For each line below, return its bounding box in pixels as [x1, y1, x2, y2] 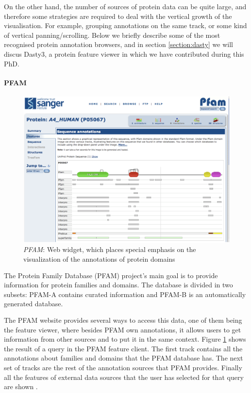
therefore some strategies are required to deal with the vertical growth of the [4, 11, 232, 21]
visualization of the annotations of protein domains [23, 253, 175, 264]
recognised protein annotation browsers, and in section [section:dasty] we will [4, 39, 233, 49]
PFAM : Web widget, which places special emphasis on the [23, 244, 196, 254]
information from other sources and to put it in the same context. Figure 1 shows [4, 334, 246, 344]
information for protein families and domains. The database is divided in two [4, 280, 233, 290]
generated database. [4, 299, 63, 309]
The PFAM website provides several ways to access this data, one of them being [4, 314, 242, 325]
